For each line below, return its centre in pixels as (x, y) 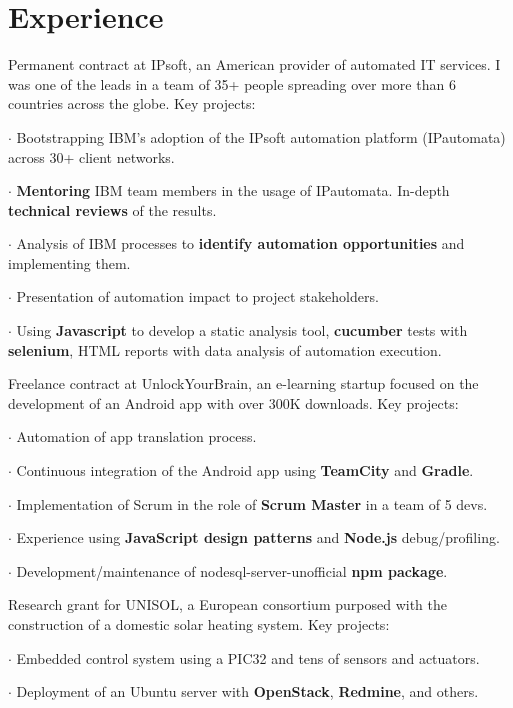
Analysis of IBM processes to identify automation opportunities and (240, 243)
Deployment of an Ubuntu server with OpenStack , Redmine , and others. (247, 691)
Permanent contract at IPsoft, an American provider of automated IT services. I (254, 64)
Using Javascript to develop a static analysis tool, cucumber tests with (242, 330)
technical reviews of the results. (112, 209)
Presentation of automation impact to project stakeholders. (197, 296)
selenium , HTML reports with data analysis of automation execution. (225, 349)
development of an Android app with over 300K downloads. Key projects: (233, 402)
